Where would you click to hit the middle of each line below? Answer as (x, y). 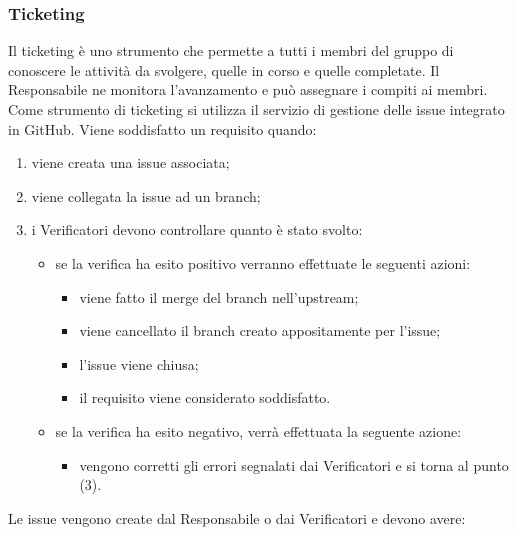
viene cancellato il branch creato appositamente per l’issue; (260, 330)
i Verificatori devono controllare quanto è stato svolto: (197, 229)
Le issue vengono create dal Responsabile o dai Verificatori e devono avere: (237, 517)
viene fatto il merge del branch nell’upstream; (219, 296)
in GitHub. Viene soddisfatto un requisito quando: (162, 128)
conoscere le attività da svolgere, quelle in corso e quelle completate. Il (224, 69)
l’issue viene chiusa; (139, 363)
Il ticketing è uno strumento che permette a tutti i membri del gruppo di (231, 50)
